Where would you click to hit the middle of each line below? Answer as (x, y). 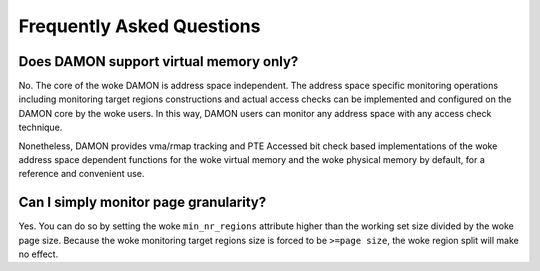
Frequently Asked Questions (139, 26)
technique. (40, 127)
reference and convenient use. (81, 174)
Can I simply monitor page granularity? (142, 202)
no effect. (38, 254)
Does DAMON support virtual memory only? (158, 61)
